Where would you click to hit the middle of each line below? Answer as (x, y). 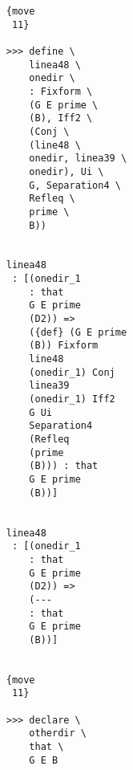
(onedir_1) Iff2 (72, 399)
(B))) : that (64, 466)
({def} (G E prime (78, 332)
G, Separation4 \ (75, 185)
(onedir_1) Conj (72, 372)
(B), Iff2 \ (61, 118)
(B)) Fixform (64, 346)
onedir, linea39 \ (78, 159)
